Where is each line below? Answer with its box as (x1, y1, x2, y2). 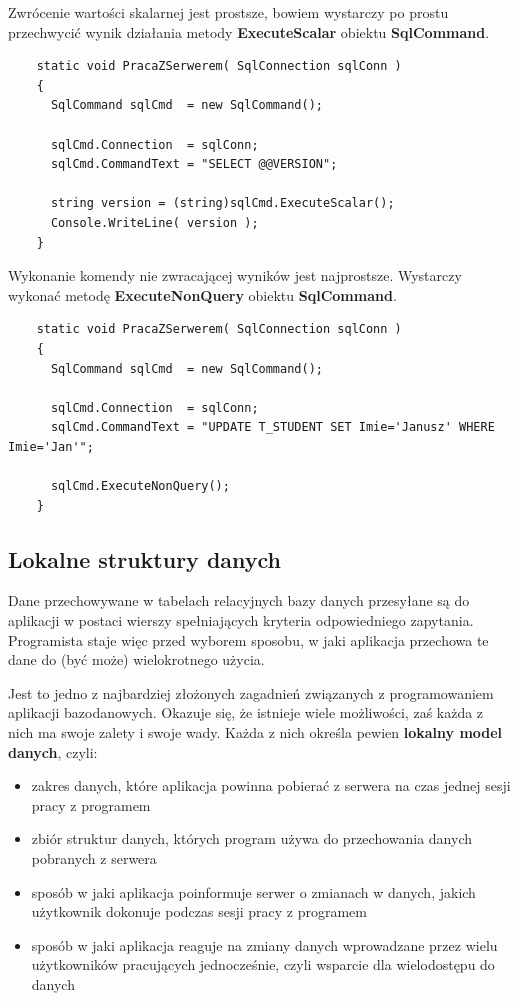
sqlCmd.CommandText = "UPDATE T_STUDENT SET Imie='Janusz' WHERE (50, 420, 495, 435)
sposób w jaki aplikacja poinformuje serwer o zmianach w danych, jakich (31, 881, 476, 902)
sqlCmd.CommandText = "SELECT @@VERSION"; (50, 157, 338, 172)
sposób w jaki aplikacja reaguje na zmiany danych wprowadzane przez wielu (31, 934, 498, 955)
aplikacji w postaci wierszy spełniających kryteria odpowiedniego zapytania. (8, 610, 474, 631)
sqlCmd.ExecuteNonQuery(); (50, 479, 230, 494)
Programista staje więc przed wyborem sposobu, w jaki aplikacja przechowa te (8, 629, 489, 650)
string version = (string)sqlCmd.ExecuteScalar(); (50, 196, 395, 211)
